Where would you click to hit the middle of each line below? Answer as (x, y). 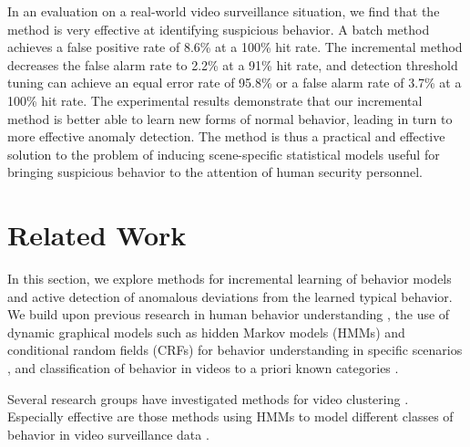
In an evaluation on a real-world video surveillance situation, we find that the (224, 11)
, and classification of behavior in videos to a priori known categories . (203, 368)
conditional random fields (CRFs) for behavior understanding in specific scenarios (235, 350)
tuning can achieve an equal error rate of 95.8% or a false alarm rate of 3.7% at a (235, 83)
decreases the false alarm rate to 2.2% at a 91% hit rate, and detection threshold (233, 64)
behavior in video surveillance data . (108, 434)
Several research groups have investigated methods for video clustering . (208, 398)
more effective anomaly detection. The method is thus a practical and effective (226, 136)
